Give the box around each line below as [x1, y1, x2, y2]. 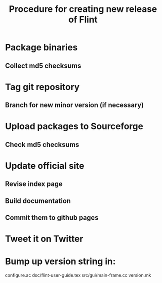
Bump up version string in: [5, 256, 116, 267]
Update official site [5, 160, 84, 171]
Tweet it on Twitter [5, 234, 83, 244]
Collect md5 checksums [5, 61, 81, 70]
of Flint [68, 14, 98, 25]
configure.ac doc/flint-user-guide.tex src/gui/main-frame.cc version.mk [5, 272, 152, 278]
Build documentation [5, 196, 71, 205]
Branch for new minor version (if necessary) [5, 101, 144, 109]
